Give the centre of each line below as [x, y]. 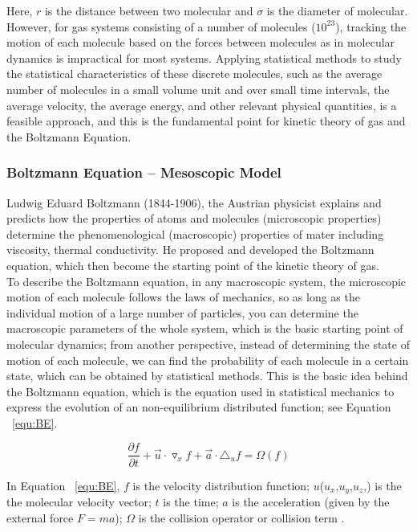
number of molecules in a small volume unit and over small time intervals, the [198, 89]
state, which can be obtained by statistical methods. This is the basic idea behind [207, 376]
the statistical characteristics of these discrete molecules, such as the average [194, 74]
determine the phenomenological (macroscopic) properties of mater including [195, 233]
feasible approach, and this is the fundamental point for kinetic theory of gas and [206, 121]
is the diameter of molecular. [337, 10]
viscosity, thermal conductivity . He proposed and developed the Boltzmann [190, 250]
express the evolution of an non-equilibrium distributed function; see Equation [199, 407]
